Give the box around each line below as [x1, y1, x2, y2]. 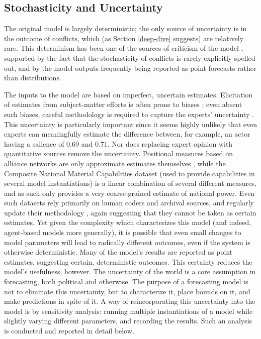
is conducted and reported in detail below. [4, 325, 134, 336]
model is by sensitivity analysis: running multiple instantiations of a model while [4, 305, 253, 316]
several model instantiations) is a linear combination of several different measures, [4, 178, 256, 188]
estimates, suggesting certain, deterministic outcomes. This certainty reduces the [4, 256, 252, 267]
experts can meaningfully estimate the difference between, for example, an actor [4, 129, 250, 139]
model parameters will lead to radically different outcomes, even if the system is [4, 237, 250, 247]
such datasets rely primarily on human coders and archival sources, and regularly [4, 197, 254, 208]
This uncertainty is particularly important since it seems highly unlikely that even [4, 119, 257, 129]
